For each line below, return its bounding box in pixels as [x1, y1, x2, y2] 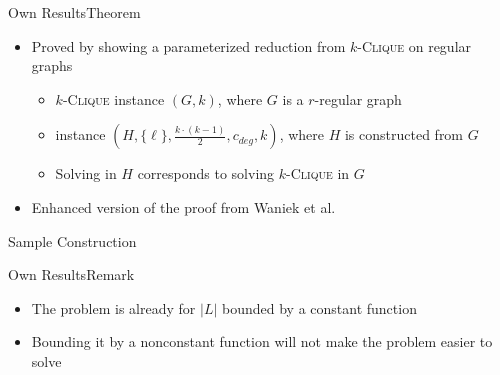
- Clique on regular [357, 35, 472, 56]
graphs [31, 55, 73, 76]
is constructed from [344, 124, 464, 145]
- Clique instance [62, 88, 165, 109]
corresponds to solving [137, 163, 275, 184]
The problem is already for [31, 297, 196, 318]
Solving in [55, 163, 117, 184]
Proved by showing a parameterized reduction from [31, 35, 346, 56]
